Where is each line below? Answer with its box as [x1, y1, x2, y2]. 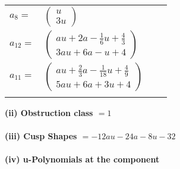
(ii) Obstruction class [5, 107, 93, 118]
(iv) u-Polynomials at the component [5, 153, 160, 165]
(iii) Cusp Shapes [5, 130, 77, 142]
